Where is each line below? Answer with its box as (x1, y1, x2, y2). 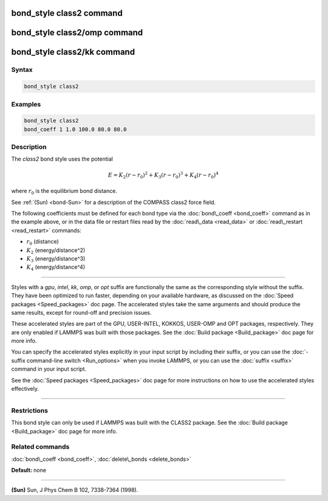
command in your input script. (11, 365, 87, 373)
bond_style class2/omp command (11, 27, 143, 38)
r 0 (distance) (26, 238, 59, 247)
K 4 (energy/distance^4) (26, 264, 86, 272)
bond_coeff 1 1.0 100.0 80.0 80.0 (24, 125, 127, 133)
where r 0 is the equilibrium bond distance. (11, 187, 118, 196)
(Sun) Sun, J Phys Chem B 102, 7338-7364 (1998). (11, 486, 138, 494)
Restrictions (11, 406, 49, 415)
